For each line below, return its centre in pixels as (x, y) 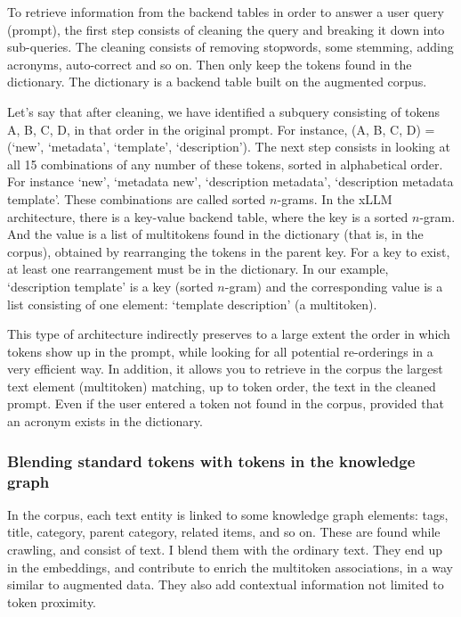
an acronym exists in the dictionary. (105, 421)
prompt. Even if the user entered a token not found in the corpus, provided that (226, 403)
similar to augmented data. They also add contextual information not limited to (226, 584)
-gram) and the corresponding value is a (334, 286)
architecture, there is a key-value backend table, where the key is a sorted (208, 216)
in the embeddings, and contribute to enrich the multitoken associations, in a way (230, 567)
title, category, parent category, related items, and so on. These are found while (224, 532)
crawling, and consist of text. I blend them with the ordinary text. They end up (225, 549)
